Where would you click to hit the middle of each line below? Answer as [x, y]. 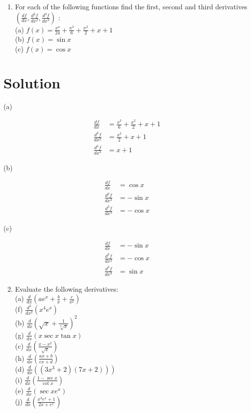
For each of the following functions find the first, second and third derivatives [131, 6]
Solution [32, 82]
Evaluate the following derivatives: [67, 289]
